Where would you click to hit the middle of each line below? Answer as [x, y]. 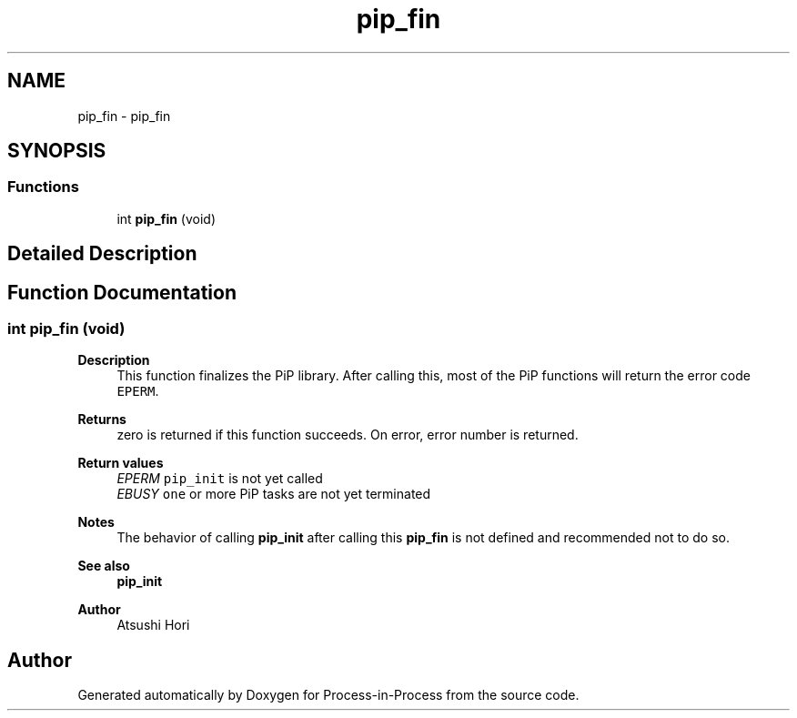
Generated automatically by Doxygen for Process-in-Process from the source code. [328, 695]
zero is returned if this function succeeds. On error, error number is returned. [348, 435]
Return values [121, 463]
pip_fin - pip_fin [124, 116]
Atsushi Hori [153, 625]
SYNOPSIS [57, 151]
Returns [102, 420]
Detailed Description [102, 254]
